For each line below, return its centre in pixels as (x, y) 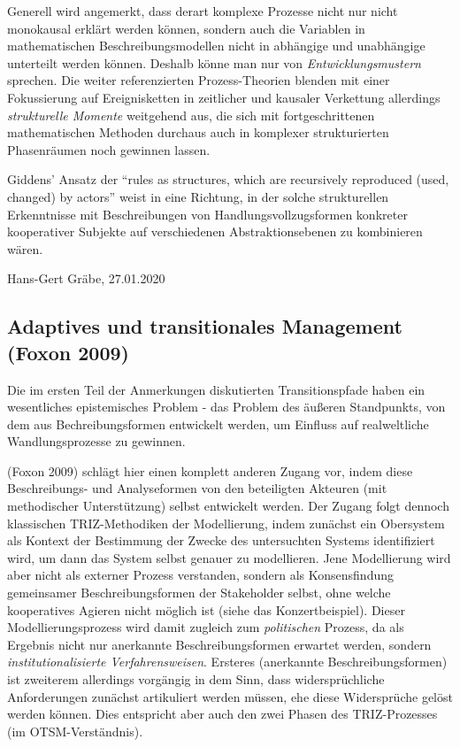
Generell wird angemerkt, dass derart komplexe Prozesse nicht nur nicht (203, 11)
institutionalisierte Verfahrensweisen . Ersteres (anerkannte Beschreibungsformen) (227, 662)
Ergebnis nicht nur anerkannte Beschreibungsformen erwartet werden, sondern (219, 644)
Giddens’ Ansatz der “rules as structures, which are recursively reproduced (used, (228, 179)
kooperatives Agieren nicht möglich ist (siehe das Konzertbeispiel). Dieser (206, 609)
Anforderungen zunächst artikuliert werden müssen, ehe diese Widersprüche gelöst (230, 696)
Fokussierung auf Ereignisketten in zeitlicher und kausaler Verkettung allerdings (224, 97)
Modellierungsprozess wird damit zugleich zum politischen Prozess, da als (206, 627)
